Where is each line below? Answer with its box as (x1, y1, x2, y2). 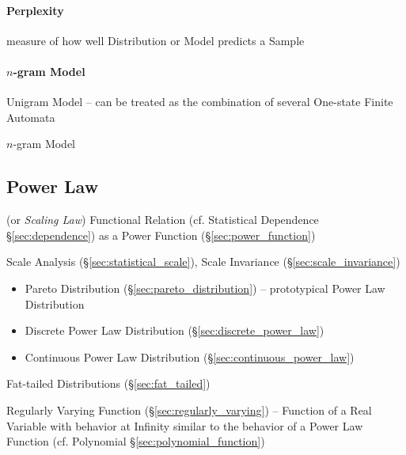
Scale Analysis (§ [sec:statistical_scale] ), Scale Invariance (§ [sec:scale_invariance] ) (6, 253, 400, 270)
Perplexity (6, 2, 64, 18)
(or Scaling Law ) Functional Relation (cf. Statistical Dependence (6, 211, 319, 228)
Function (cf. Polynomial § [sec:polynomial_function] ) (6, 433, 265, 449)
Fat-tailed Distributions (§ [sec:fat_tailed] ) (6, 375, 211, 392)
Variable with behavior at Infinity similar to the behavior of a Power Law (6, 417, 363, 434)
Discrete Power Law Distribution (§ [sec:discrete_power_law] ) (25, 322, 324, 339)
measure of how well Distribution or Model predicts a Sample (6, 32, 305, 48)
